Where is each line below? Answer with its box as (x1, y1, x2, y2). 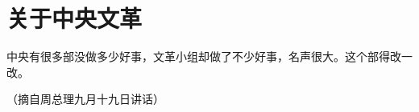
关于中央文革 (6, 2, 143, 34)
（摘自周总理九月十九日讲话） (6, 90, 164, 107)
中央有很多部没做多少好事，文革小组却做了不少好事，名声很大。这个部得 (6, 48, 390, 65)
